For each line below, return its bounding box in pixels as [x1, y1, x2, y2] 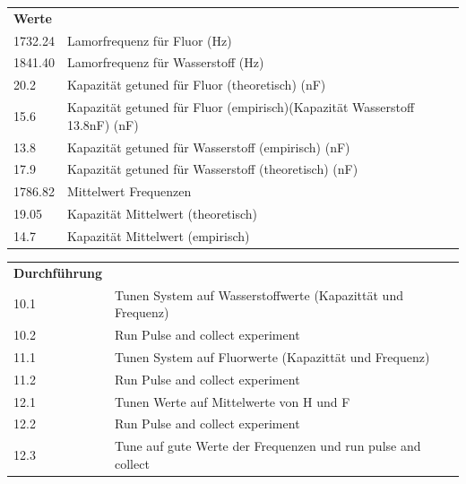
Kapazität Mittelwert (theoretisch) [66, 204, 258, 223]
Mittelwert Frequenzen [66, 182, 192, 201]
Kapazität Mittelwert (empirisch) [66, 226, 250, 245]
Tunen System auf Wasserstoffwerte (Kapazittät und [114, 285, 403, 304]
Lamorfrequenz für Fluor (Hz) [66, 30, 232, 49]
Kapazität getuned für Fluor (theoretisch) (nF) [66, 75, 326, 94]
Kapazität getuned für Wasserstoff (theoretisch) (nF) [66, 160, 358, 178]
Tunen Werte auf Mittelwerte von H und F [114, 392, 350, 411]
